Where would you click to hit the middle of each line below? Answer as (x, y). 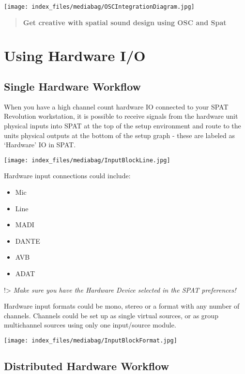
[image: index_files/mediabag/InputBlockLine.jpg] (87, 160)
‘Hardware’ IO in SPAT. (40, 145)
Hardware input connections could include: (67, 176)
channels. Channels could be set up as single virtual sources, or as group (111, 315)
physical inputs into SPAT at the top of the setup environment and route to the (122, 126)
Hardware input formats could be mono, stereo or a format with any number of (122, 306)
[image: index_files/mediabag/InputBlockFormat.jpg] (91, 340)
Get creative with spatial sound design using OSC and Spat (125, 22)
